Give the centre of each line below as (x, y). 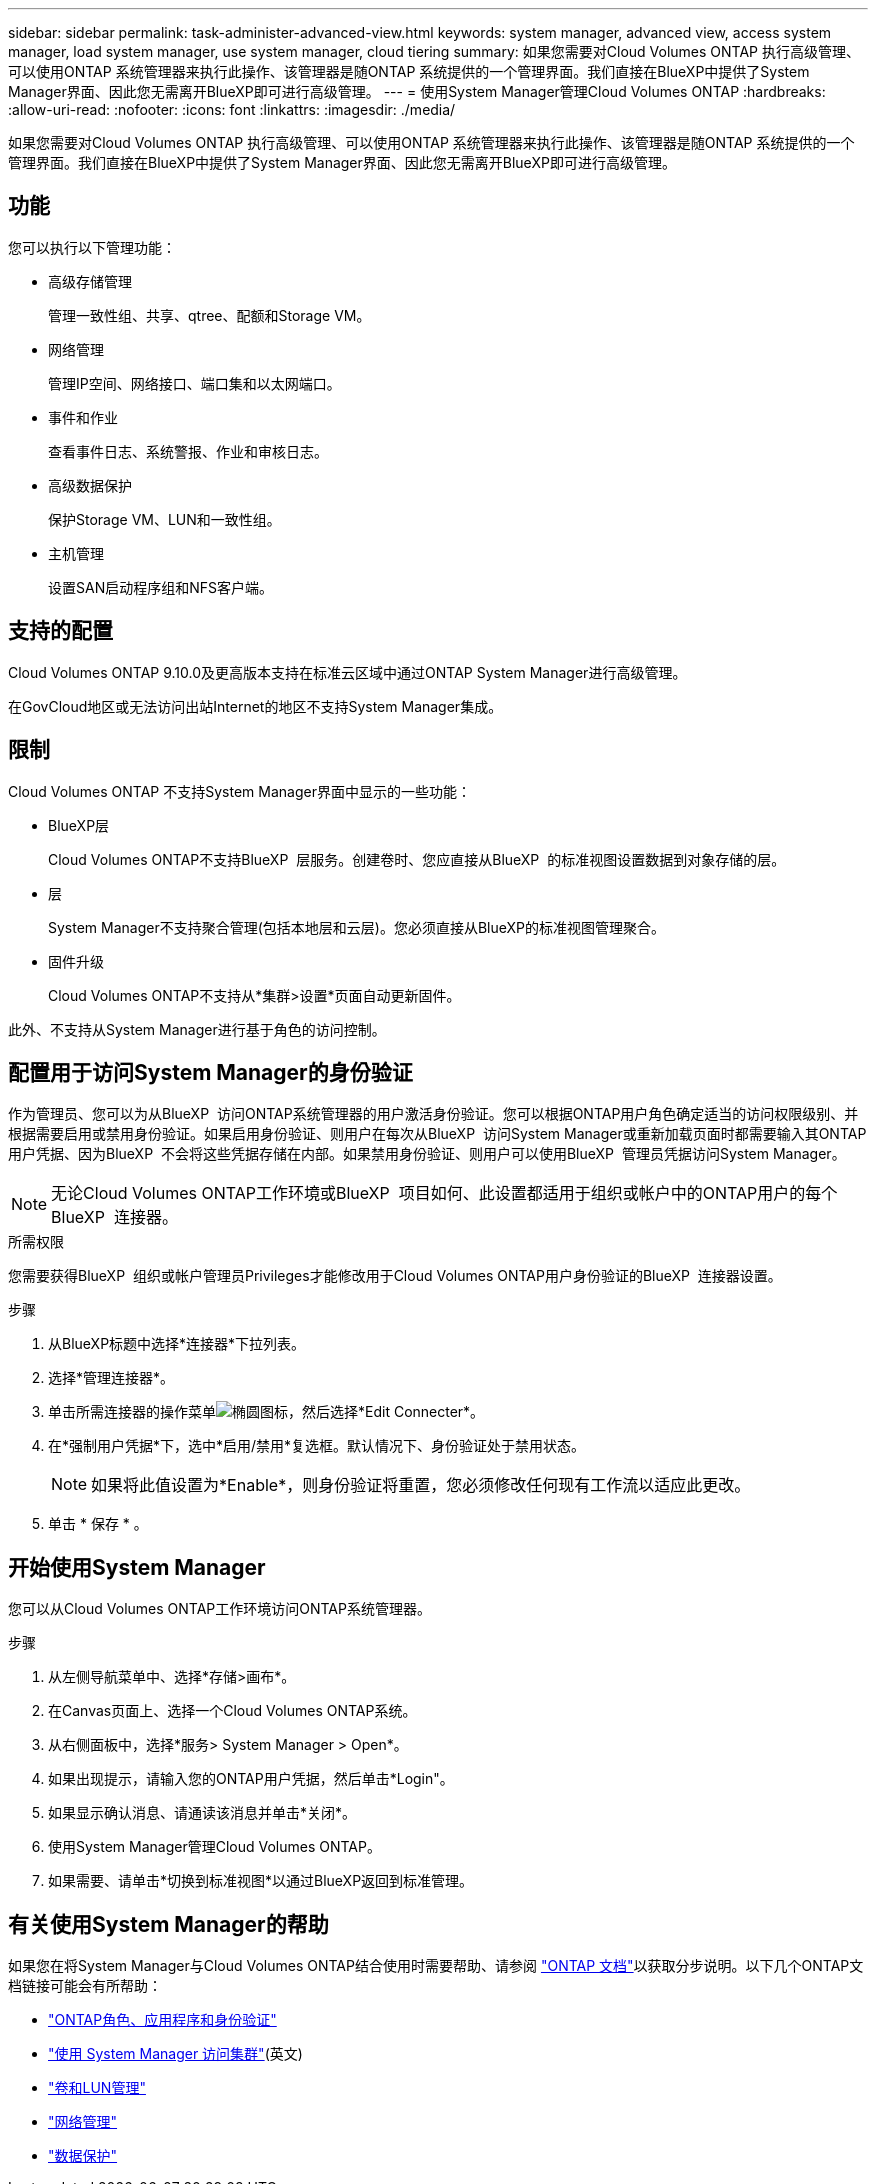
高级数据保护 (90, 485)
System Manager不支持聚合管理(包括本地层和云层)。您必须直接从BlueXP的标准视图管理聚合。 (357, 927)
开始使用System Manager (137, 1567)
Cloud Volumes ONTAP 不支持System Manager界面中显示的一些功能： (239, 791)
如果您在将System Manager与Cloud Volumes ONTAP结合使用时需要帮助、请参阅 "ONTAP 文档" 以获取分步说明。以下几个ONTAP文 (436, 1966)
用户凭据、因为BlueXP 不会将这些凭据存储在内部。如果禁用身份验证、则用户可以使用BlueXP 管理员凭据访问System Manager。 (427, 1154)
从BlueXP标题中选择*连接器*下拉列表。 (177, 1344)
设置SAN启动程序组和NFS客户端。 (160, 587)
